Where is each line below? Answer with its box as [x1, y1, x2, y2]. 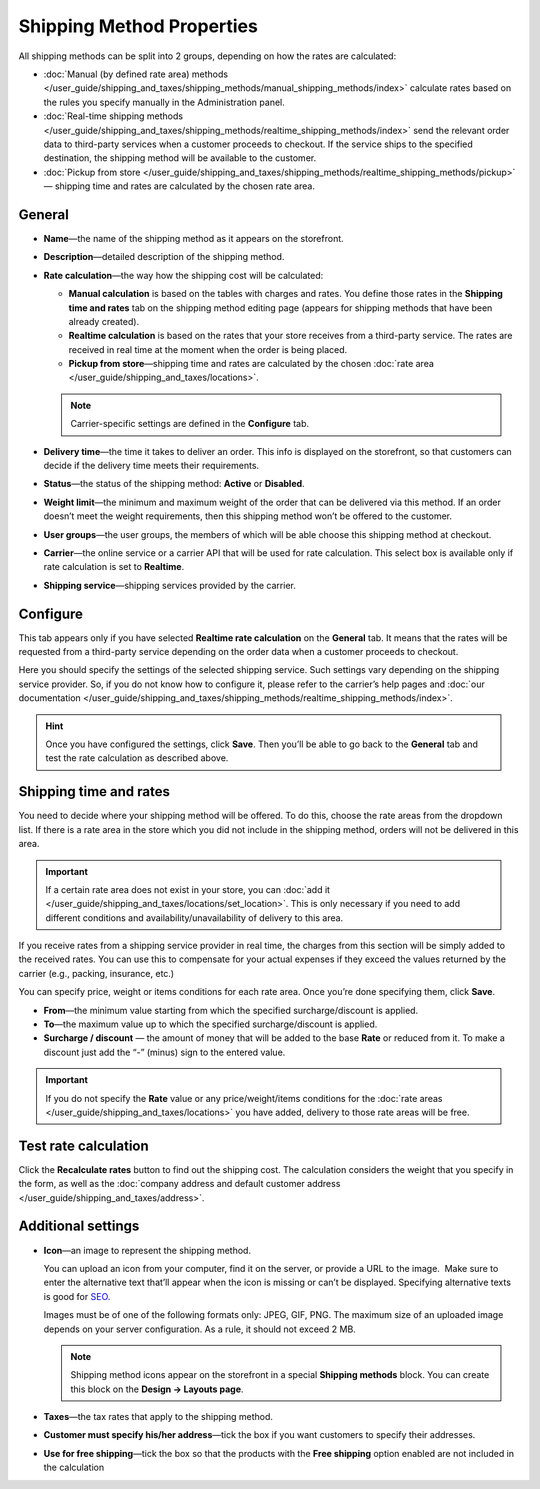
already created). [68, 315, 140, 327]
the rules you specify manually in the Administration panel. [43, 96, 285, 108]
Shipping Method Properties [18, 15, 259, 37]
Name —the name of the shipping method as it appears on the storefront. [43, 232, 344, 244]
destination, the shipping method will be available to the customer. [43, 152, 317, 164]
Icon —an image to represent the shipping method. [43, 1244, 252, 1256]
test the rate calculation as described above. [45, 752, 229, 764]
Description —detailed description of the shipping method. [43, 251, 285, 263]
